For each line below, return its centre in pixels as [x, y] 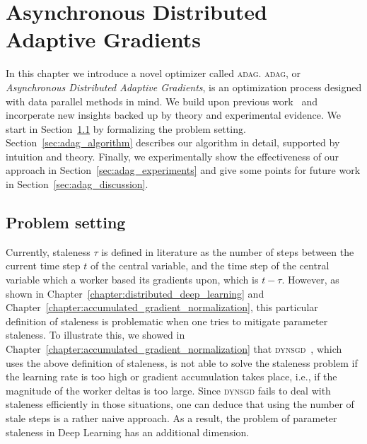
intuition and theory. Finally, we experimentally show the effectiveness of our [173, 156]
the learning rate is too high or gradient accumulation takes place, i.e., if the [171, 376]
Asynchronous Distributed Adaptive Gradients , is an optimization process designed [184, 87]
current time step [43, 265]
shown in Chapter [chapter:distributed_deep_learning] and [135, 293]
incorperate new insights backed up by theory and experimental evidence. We [173, 115]
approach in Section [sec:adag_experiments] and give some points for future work [183, 170]
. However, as [310, 280]
